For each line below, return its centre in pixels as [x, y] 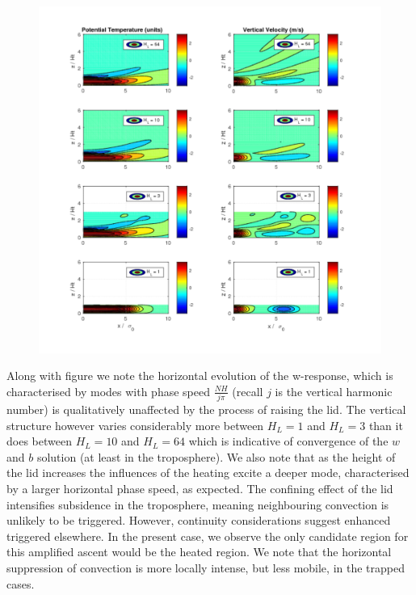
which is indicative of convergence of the [288, 441]
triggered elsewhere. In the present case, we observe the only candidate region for [208, 536]
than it [386, 425]
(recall [248, 391]
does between [39, 441]
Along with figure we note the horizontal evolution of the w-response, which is [200, 376]
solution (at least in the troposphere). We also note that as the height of [216, 456]
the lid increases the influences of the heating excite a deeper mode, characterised [208, 473]
